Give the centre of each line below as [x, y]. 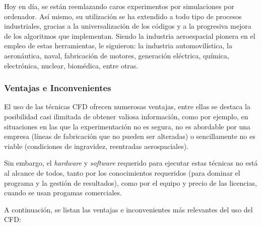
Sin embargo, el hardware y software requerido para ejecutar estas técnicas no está [131, 163]
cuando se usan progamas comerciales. [63, 193]
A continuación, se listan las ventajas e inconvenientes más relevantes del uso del [128, 209]
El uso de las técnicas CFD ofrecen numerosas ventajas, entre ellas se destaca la [127, 106]
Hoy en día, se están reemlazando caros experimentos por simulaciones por [119, 6]
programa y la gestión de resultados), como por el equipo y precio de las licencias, [130, 182]
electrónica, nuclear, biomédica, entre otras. [71, 65]
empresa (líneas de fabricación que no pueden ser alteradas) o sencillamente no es [130, 136]
